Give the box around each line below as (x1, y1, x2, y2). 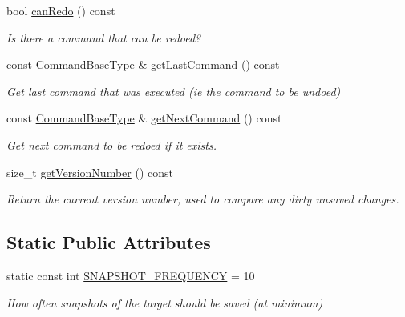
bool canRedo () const (6, 2, 115, 18)
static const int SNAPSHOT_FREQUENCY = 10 (6, 267, 255, 283)
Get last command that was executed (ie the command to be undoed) (6, 82, 341, 99)
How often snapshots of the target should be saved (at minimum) (6, 294, 323, 311)
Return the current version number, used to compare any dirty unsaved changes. (6, 191, 399, 207)
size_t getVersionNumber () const (6, 163, 173, 180)
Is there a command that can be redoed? (6, 29, 201, 46)
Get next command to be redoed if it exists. (6, 136, 217, 153)
